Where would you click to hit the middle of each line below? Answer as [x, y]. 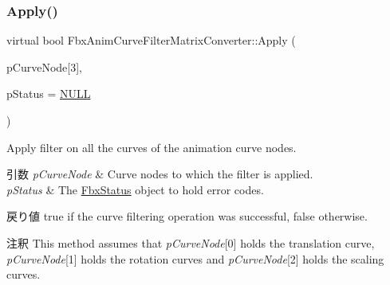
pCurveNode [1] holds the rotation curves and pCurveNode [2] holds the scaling [195, 258]
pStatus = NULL [49, 94]
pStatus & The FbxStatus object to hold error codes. [135, 189]
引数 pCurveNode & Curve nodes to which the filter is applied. [160, 174]
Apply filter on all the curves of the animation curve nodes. [152, 147]
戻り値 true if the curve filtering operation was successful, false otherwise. [187, 216]
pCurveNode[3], [44, 66]
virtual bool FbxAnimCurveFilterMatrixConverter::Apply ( [151, 40]
